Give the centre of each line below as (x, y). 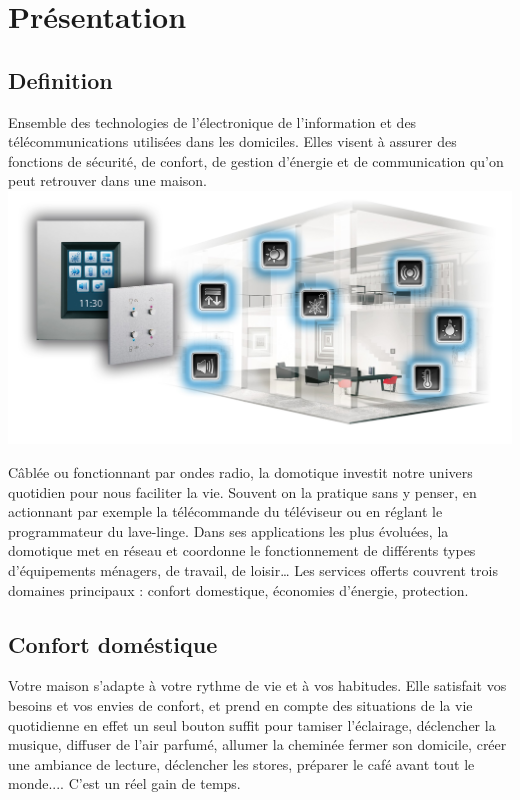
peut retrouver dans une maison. (108, 180)
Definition (60, 79)
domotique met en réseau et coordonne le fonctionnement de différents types (242, 550)
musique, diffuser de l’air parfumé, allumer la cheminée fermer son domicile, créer (257, 744)
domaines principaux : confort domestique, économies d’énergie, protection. (238, 589)
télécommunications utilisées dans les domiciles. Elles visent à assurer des (232, 141)
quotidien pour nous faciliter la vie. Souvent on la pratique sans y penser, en (242, 491)
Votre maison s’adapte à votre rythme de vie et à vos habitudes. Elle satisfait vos (257, 685)
